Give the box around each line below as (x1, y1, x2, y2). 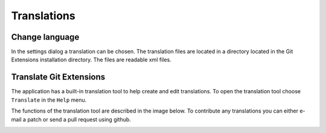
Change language (11, 32, 80, 42)
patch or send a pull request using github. (27, 116, 131, 123)
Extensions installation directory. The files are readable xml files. (11, 56, 171, 63)
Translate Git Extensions (11, 72, 106, 82)
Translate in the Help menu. (11, 96, 87, 104)
